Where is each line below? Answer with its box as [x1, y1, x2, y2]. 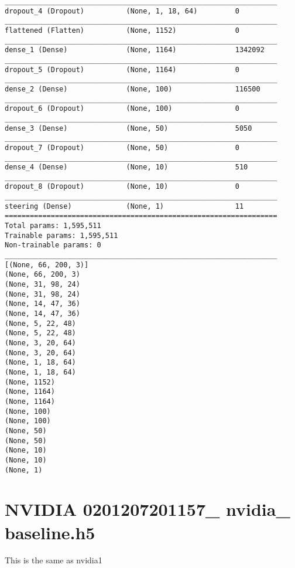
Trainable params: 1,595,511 [5, 231, 118, 240]
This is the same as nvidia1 [5, 554, 102, 566]
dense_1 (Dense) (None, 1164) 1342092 [5, 46, 265, 55]
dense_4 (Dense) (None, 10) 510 [5, 163, 248, 172]
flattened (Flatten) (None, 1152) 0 [5, 26, 239, 35]
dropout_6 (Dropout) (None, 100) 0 [5, 104, 239, 113]
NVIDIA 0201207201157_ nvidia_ [5, 497, 290, 521]
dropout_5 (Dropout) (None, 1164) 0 [5, 65, 239, 74]
